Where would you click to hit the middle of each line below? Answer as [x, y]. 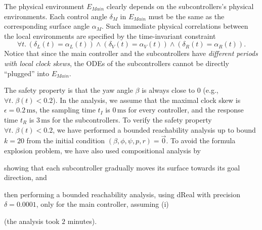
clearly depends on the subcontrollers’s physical [180, 6]
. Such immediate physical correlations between [175, 26]
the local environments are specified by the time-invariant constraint [110, 36]
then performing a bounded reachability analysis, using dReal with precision [122, 194]
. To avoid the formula [201, 140]
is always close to [168, 90]
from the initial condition [66, 140]
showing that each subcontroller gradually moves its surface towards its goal [122, 167]
